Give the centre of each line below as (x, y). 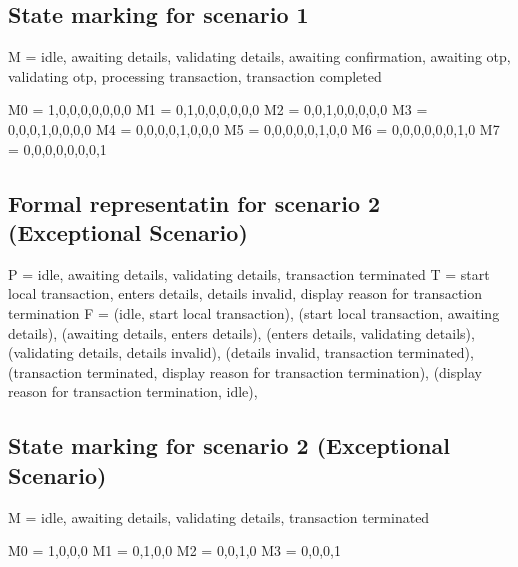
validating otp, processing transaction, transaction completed (195, 75)
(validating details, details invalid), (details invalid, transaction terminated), (241, 352)
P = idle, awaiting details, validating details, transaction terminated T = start (249, 273)
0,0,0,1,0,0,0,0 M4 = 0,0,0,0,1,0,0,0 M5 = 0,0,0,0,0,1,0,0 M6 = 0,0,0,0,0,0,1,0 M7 (254, 128)
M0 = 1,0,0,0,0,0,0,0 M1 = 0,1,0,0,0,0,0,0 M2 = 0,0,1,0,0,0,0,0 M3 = (218, 109)
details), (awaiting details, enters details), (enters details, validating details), (241, 332)
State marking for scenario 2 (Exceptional (229, 445)
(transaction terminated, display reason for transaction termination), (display (245, 371)
